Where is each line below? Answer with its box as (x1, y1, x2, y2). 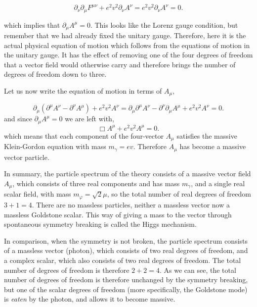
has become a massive (179, 141, 246, 152)
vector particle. (4, 152, 49, 162)
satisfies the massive (176, 130, 237, 141)
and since (4, 113, 32, 124)
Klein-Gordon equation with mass (4, 141, 106, 152)
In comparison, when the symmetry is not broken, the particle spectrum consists (4, 235, 248, 246)
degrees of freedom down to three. (4, 69, 107, 79)
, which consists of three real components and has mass (12, 178, 180, 189)
